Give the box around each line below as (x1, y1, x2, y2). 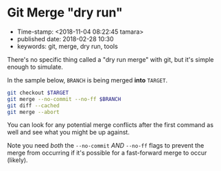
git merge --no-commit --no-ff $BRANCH (7, 95, 121, 102)
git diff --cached (7, 102, 60, 109)
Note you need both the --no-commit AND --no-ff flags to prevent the (7, 141, 205, 150)
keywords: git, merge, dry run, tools (16, 42, 118, 50)
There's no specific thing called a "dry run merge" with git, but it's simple (7, 55, 214, 63)
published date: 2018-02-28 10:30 (16, 34, 115, 43)
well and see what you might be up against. (7, 128, 130, 137)
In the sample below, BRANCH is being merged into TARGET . (7, 76, 168, 84)
